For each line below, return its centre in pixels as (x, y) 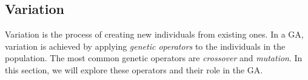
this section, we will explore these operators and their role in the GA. (134, 69)
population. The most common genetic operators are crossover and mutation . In (154, 58)
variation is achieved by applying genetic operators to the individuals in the (145, 46)
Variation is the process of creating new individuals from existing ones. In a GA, (154, 34)
